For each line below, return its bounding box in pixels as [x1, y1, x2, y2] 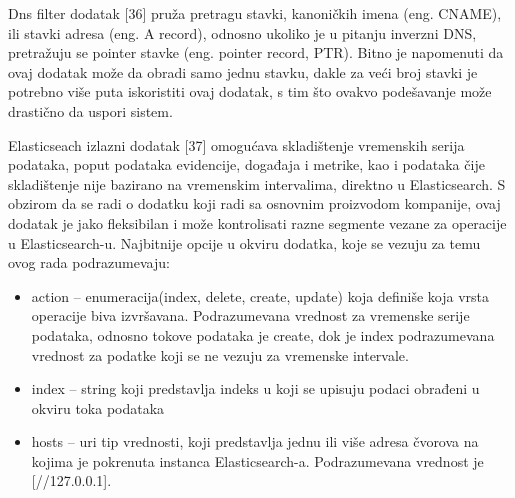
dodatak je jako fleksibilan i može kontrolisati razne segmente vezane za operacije [8, 212, 507, 233]
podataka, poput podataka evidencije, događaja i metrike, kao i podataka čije [8, 154, 485, 175]
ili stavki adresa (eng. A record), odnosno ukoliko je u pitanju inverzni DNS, [8, 22, 477, 43]
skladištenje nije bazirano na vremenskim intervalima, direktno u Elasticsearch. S [8, 173, 506, 194]
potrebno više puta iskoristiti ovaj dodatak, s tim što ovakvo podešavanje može [8, 81, 492, 102]
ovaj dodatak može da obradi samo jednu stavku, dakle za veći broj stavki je [8, 61, 478, 82]
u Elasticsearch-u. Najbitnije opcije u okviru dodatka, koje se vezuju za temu [8, 232, 481, 253]
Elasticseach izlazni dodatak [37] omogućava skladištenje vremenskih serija [8, 134, 465, 155]
